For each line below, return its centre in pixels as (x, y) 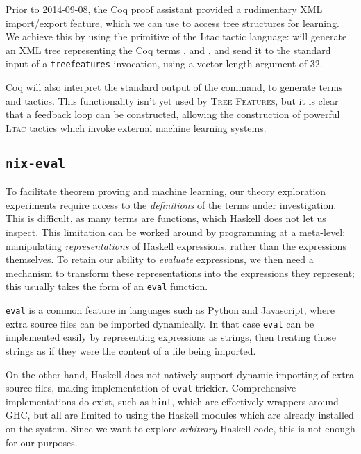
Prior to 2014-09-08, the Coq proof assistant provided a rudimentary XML (164, 9)
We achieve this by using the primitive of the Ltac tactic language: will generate (176, 36)
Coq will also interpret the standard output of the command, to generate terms (174, 87)
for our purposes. (42, 442)
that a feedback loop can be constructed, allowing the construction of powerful (173, 114)
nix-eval (35, 163)
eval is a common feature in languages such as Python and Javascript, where (170, 310)
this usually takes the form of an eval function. (107, 286)
